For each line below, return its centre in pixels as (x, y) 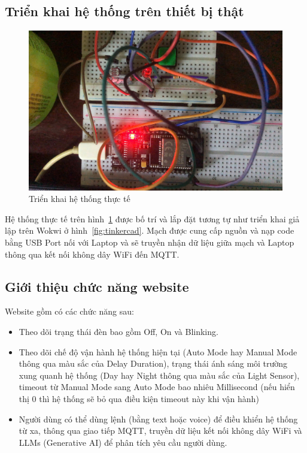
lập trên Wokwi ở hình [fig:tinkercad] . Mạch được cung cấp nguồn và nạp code (150, 230)
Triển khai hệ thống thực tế (80, 199)
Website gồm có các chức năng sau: (69, 311)
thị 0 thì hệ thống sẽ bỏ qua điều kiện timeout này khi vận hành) (139, 399)
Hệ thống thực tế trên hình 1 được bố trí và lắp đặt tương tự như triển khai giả (152, 218)
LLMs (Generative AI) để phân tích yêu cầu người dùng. (123, 442)
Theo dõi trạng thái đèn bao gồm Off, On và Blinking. (118, 332)
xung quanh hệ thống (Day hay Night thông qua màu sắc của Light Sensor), (159, 375)
